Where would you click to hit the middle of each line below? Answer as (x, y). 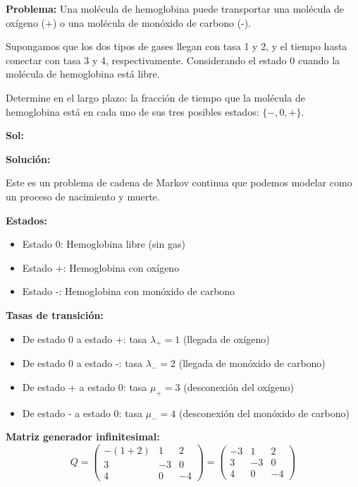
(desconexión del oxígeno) (239, 386)
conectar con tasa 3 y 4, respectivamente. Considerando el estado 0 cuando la (173, 60)
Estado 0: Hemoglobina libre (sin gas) (104, 244)
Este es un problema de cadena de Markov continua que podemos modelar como (179, 182)
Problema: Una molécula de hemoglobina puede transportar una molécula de (175, 8)
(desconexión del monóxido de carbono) (264, 413)
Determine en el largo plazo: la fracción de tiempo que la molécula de (155, 97)
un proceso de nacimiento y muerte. (83, 196)
